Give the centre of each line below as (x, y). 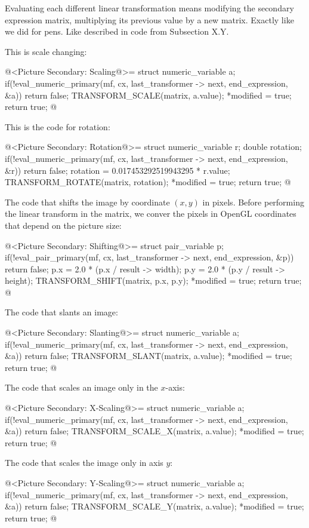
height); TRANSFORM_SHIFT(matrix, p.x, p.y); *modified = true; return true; (153, 280)
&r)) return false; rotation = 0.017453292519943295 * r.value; (118, 170)
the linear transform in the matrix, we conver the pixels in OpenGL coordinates (151, 214)
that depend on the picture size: (63, 225)
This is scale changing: (46, 51)
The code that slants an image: (61, 312)
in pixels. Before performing (253, 202)
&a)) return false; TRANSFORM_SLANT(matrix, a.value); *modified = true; (149, 356)
